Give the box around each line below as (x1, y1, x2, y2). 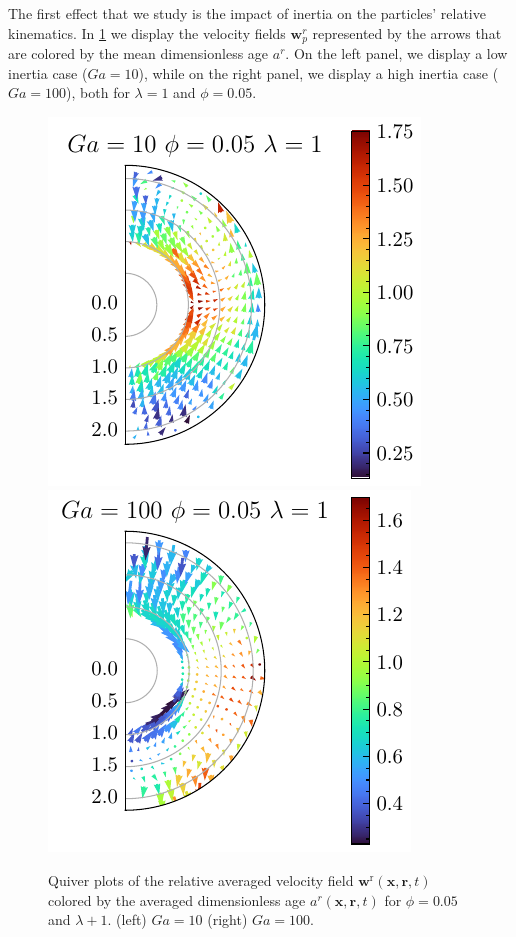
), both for (66, 82, 130, 103)
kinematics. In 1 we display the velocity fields (8, 22, 286, 43)
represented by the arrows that (312, 22, 502, 43)
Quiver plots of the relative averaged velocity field (48, 870, 354, 891)
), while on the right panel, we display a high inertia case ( (138, 62, 499, 83)
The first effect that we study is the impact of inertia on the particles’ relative (8, 3, 486, 23)
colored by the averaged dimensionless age (48, 889, 306, 910)
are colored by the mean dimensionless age (8, 43, 269, 64)
